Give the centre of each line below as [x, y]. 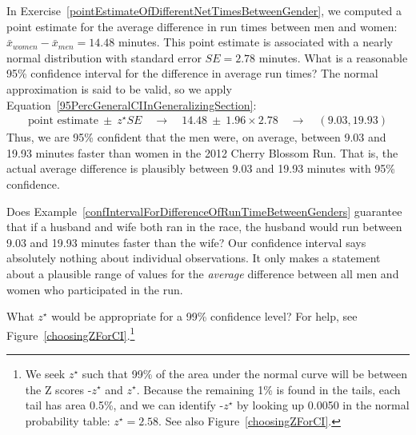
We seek [45, 373]
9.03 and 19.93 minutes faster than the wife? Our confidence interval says [186, 242]
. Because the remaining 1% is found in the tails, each [268, 389]
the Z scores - [58, 389]
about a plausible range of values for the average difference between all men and [203, 273]
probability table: [68, 420]
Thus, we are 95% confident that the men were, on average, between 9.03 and [196, 137]
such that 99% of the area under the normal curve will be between [244, 373]
